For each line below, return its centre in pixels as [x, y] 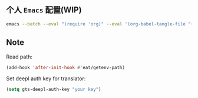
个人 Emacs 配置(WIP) [44, 10]
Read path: [19, 57]
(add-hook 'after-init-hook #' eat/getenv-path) [66, 67]
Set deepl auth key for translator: [46, 79]
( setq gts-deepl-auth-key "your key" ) [54, 90]
